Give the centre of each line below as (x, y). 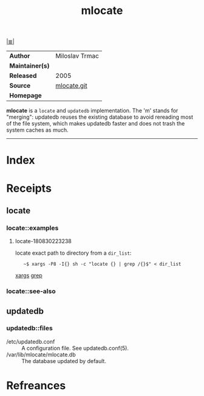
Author (20, 56)
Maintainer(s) (29, 66)
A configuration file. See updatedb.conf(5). (75, 348)
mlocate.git (71, 86)
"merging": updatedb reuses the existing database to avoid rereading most (100, 117)
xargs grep (29, 275)
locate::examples (32, 228)
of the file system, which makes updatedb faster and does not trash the (96, 124)
